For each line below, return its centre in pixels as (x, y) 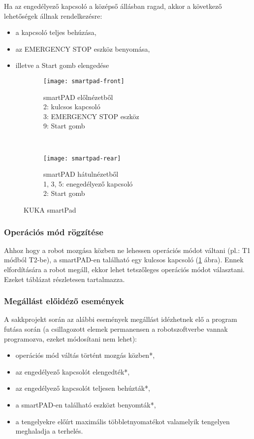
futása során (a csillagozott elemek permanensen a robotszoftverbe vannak (116, 329)
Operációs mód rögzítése (54, 232)
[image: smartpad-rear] (82, 158)
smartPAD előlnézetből (78, 97)
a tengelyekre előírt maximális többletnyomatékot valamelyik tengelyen (123, 421)
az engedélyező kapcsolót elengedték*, (73, 371)
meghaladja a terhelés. (49, 431)
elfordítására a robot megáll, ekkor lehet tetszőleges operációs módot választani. (124, 269)
